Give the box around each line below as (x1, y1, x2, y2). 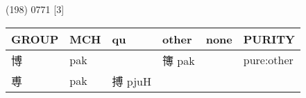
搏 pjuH (112, 72, 151, 89)
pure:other (243, 52, 294, 68)
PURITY (243, 30, 295, 47)
